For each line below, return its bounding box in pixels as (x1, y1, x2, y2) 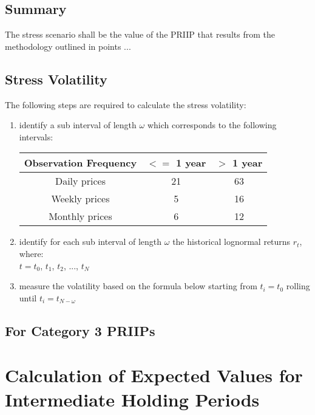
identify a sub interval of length (19, 118, 137, 131)
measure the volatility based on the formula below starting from (19, 280, 257, 292)
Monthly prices (49, 209, 112, 224)
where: (19, 247, 44, 259)
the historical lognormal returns (172, 235, 291, 248)
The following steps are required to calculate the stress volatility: (5, 98, 246, 111)
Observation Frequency (24, 156, 137, 170)
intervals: (19, 130, 53, 143)
